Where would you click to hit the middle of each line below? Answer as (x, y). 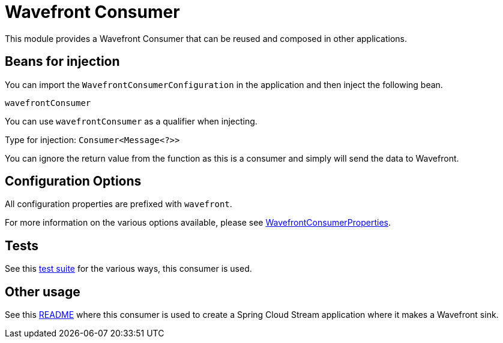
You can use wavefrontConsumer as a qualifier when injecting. (131, 121)
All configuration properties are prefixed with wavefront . (119, 204)
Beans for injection (62, 62)
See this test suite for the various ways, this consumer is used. (128, 269)
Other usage (43, 292)
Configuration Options (73, 181)
